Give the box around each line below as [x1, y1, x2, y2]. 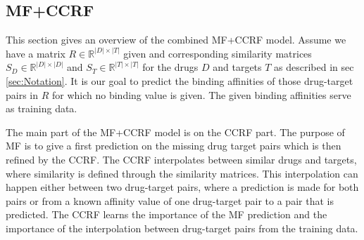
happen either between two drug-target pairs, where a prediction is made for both [6, 180, 359, 194]
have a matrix [6, 46, 65, 60]
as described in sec [274, 60, 354, 74]
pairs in [6, 87, 39, 102]
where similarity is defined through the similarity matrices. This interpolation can [6, 166, 358, 180]
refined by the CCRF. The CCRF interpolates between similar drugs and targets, [6, 152, 357, 166]
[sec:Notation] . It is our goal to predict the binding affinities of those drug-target [6, 73, 353, 88]
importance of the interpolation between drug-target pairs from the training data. [6, 220, 358, 235]
